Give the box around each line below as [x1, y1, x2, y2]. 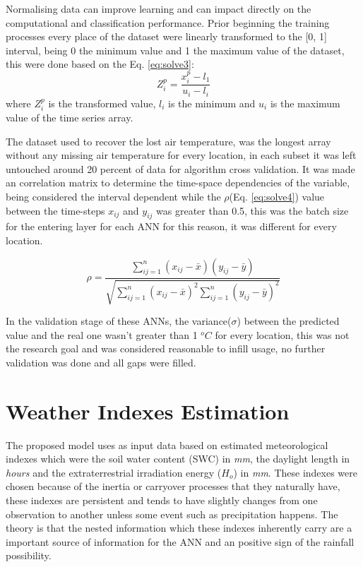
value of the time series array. [6, 110, 133, 125]
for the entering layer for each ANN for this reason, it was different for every [6, 219, 337, 234]
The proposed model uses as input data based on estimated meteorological [6, 437, 328, 452]
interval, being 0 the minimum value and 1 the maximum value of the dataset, [6, 42, 345, 57]
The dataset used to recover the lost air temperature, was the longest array [6, 133, 331, 148]
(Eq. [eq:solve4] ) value [229, 189, 325, 204]
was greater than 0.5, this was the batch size [156, 203, 349, 217]
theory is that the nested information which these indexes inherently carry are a [6, 520, 352, 535]
